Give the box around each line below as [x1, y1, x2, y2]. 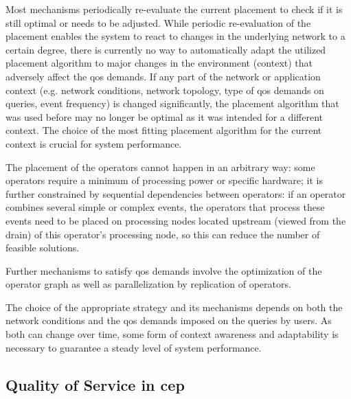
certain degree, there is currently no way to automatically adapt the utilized [5, 42, 326, 56]
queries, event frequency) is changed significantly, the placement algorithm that [5, 96, 339, 111]
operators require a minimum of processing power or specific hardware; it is [5, 173, 323, 187]
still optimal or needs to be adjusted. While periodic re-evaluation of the [5, 15, 311, 30]
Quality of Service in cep [5, 374, 185, 395]
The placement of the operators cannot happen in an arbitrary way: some [5, 159, 315, 174]
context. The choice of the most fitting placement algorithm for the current [5, 123, 322, 137]
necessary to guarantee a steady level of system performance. [5, 340, 262, 354]
